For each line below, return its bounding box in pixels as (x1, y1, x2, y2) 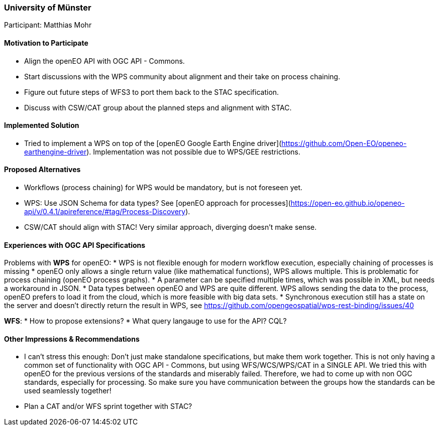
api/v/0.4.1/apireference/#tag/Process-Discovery (24, 207, 186, 216)
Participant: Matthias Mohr (4, 21, 92, 30)
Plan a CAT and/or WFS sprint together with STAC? (24, 402, 192, 411)
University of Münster (4, 3, 91, 13)
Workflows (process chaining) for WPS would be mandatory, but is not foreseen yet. (24, 183, 303, 192)
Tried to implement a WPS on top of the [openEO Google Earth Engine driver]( (24, 138, 282, 148)
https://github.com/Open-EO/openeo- (281, 138, 407, 148)
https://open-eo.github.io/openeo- (290, 199, 405, 208)
